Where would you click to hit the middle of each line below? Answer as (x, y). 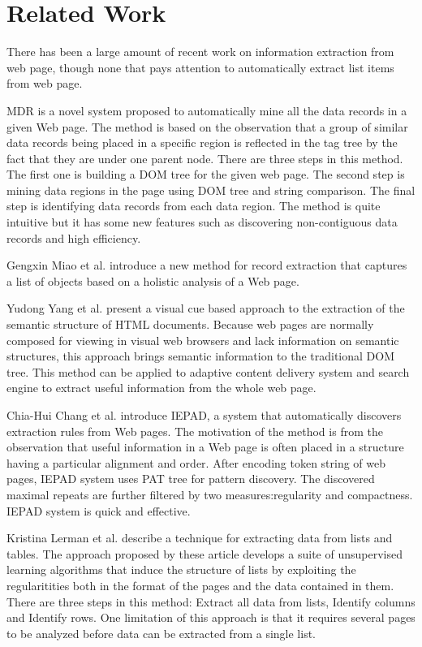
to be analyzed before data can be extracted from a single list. (161, 633)
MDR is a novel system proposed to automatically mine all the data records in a (207, 110)
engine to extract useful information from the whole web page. (161, 388)
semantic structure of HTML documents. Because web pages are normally (190, 324)
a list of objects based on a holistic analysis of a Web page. (153, 280)
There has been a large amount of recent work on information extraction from (200, 52)
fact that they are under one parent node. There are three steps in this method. (205, 158)
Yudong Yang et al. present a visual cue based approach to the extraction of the (206, 308)
